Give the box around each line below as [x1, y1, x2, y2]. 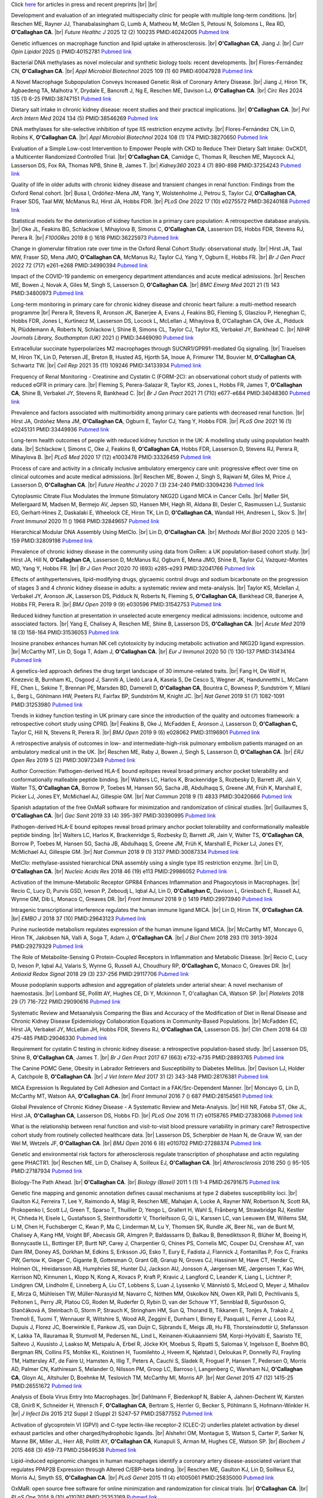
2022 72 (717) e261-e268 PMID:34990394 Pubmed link [11, 261, 148, 269]
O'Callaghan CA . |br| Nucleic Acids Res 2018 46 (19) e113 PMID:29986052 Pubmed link [11, 868, 227, 875]
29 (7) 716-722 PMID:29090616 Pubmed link [11, 998, 121, 1005]
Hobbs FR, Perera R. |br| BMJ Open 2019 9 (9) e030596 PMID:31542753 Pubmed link [11, 601, 222, 608]
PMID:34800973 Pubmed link [11, 289, 84, 297]
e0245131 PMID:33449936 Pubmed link [11, 425, 109, 433]
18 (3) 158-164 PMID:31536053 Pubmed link [11, 629, 120, 636]
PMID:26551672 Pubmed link [11, 1382, 83, 1390]
